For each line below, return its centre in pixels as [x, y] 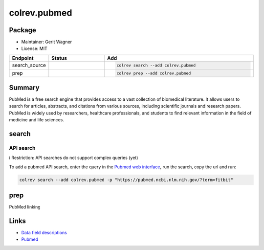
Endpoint [23, 58]
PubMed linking [25, 207]
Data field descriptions [44, 233]
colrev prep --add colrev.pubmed [154, 73]
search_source [29, 65]
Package [23, 30]
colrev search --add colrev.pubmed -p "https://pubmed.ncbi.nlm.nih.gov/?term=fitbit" [126, 180]
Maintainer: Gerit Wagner [46, 42]
